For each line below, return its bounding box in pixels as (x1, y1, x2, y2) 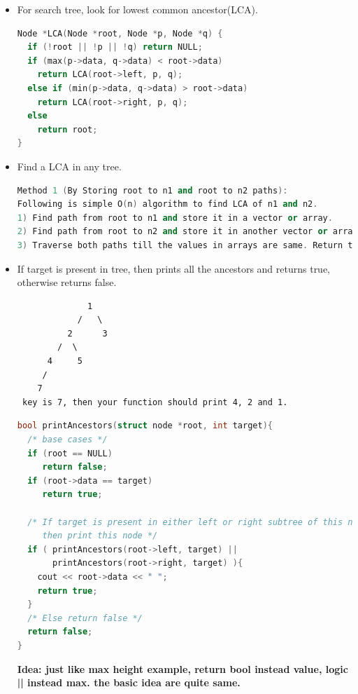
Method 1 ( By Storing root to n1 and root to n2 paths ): (17, 185, 288, 196)
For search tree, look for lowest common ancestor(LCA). (17, 2, 258, 16)
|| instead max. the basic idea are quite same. (17, 675, 241, 690)
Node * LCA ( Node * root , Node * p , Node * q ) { (17, 28, 223, 39)
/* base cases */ (27, 435, 108, 445)
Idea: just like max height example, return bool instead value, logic (17, 661, 348, 676)
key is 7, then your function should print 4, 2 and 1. (22, 397, 288, 407)
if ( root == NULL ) (27, 448, 113, 458)
